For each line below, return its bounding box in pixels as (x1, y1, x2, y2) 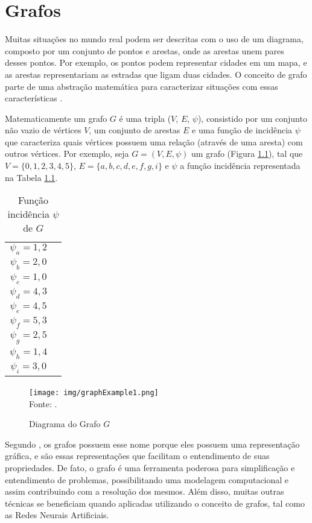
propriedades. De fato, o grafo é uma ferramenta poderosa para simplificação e (5, 461, 295, 474)
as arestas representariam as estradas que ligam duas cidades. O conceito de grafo (5, 68, 307, 80)
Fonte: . (29, 397, 57, 410)
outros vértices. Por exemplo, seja (5, 147, 129, 160)
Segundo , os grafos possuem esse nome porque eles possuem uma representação (5, 437, 300, 450)
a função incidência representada (180, 159, 301, 172)
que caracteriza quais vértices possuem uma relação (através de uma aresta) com (5, 135, 303, 148)
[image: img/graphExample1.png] (29, 388, 159, 397)
